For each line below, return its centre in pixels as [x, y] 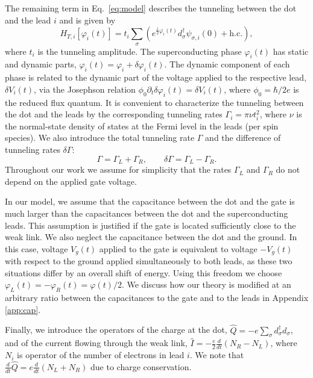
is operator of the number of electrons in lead [101, 355]
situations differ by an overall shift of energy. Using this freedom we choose [144, 272]
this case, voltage [36, 248]
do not [288, 169]
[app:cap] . [23, 309]
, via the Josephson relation [85, 89]
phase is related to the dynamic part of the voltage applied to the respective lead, [156, 77]
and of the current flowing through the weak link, [96, 343]
